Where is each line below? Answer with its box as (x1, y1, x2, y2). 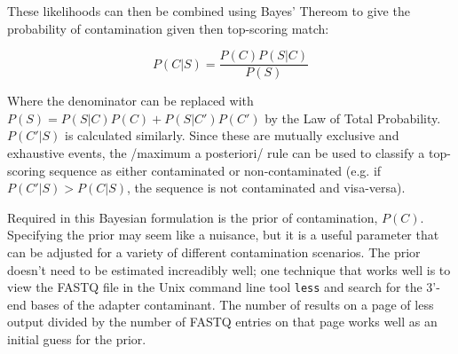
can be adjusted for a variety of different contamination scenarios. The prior (7, 243, 421, 261)
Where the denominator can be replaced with (7, 91, 254, 110)
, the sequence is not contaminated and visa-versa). (126, 178, 406, 197)
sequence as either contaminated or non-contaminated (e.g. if (49, 161, 382, 179)
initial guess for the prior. (7, 330, 146, 349)
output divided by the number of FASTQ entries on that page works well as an (7, 312, 438, 331)
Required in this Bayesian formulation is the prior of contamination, (7, 208, 378, 226)
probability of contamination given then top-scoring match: (7, 19, 329, 37)
